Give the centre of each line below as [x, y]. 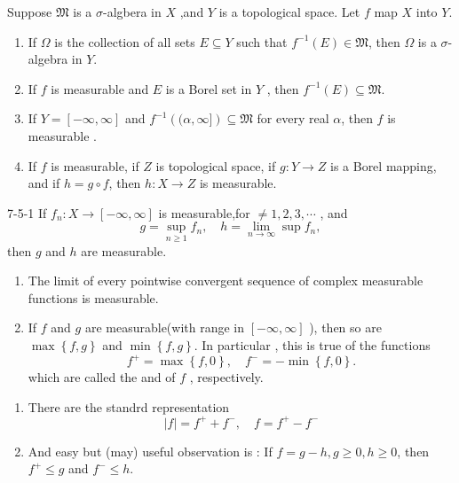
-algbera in [132, 12]
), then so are [345, 327]
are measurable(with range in [165, 327]
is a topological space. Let [289, 12]
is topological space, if [216, 165]
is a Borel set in [209, 88]
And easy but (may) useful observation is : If [150, 451]
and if [44, 183]
